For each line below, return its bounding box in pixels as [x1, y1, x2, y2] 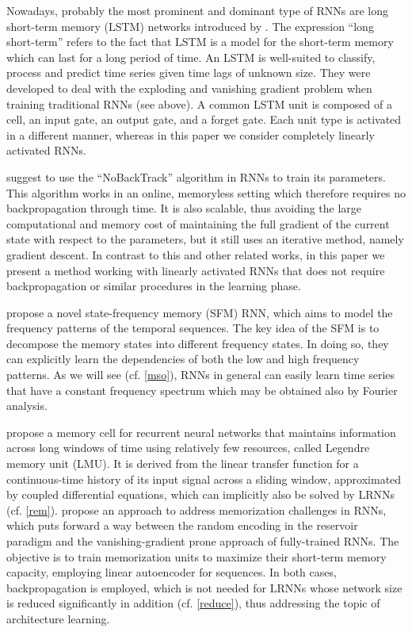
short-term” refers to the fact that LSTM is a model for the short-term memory [6, 33, 394, 50]
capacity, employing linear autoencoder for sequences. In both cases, [6, 564, 337, 580]
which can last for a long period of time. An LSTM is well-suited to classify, [6, 48, 376, 65]
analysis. [6, 397, 48, 414]
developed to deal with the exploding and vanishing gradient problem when [6, 79, 372, 96]
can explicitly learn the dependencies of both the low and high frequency [6, 350, 360, 367]
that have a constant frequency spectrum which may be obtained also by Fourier [6, 381, 398, 398]
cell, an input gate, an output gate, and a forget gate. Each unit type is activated [6, 111, 402, 128]
